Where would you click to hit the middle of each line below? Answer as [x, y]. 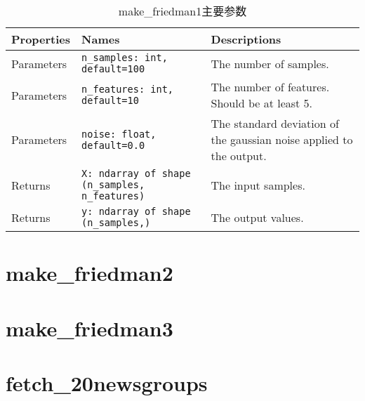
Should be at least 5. [262, 103]
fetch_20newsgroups [107, 382]
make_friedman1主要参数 [182, 11]
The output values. [257, 217]
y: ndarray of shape [136, 211]
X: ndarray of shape [136, 173]
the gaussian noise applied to [282, 139]
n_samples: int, [125, 58]
